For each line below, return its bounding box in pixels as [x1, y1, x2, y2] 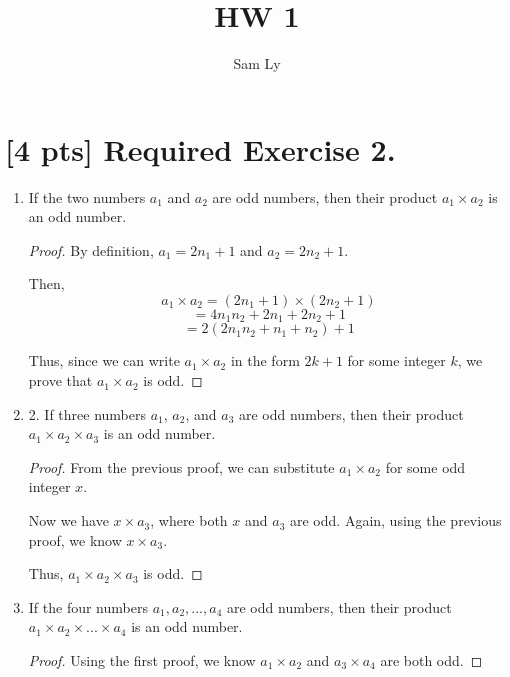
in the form [230, 350, 300, 371]
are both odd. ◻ [380, 650, 483, 671]
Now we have [28, 510, 109, 531]
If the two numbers [28, 186, 146, 207]
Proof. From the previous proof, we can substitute [28, 456, 335, 477]
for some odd [385, 456, 466, 477]
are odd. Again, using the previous [290, 510, 502, 531]
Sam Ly [233, 53, 281, 74]
